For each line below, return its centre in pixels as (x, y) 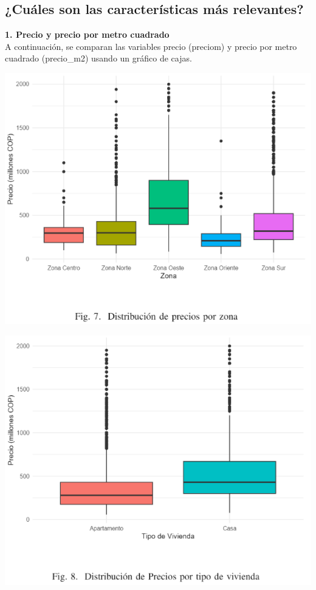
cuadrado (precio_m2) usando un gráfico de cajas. (98, 58)
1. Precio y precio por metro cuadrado (87, 34)
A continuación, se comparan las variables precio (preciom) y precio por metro (151, 46)
